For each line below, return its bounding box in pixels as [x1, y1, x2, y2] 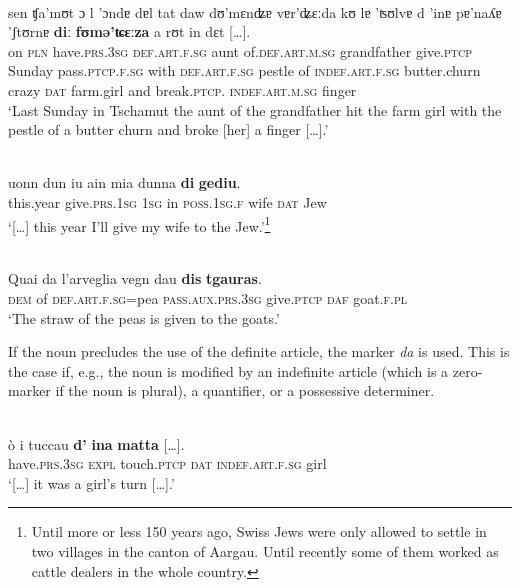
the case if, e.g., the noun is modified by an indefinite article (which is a [8, 360, 449, 381]
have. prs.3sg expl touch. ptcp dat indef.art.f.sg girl [8, 453, 327, 474]
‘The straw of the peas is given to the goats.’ [8, 307, 280, 328]
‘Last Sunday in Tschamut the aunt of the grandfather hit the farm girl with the [8, 99, 502, 120]
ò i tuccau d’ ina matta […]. [8, 433, 185, 454]
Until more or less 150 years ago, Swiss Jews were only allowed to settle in [31, 521, 487, 542]
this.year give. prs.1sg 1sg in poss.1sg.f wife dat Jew [8, 191, 327, 212]
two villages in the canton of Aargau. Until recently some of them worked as [31, 540, 499, 561]
